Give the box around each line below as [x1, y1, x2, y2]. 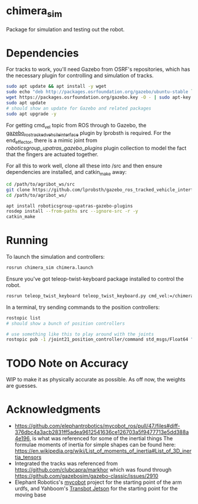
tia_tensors [14, 454, 42, 461]
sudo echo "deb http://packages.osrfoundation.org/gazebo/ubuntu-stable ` [6, 89, 194, 95]
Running [6, 234, 48, 247]
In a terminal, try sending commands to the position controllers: [6, 304, 160, 311]
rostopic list [6, 315, 41, 321]
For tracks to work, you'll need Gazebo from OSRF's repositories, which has [6, 66, 190, 73]
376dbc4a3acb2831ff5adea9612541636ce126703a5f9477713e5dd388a [14, 429, 189, 436]
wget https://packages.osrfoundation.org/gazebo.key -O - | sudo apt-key [6, 94, 192, 101]
